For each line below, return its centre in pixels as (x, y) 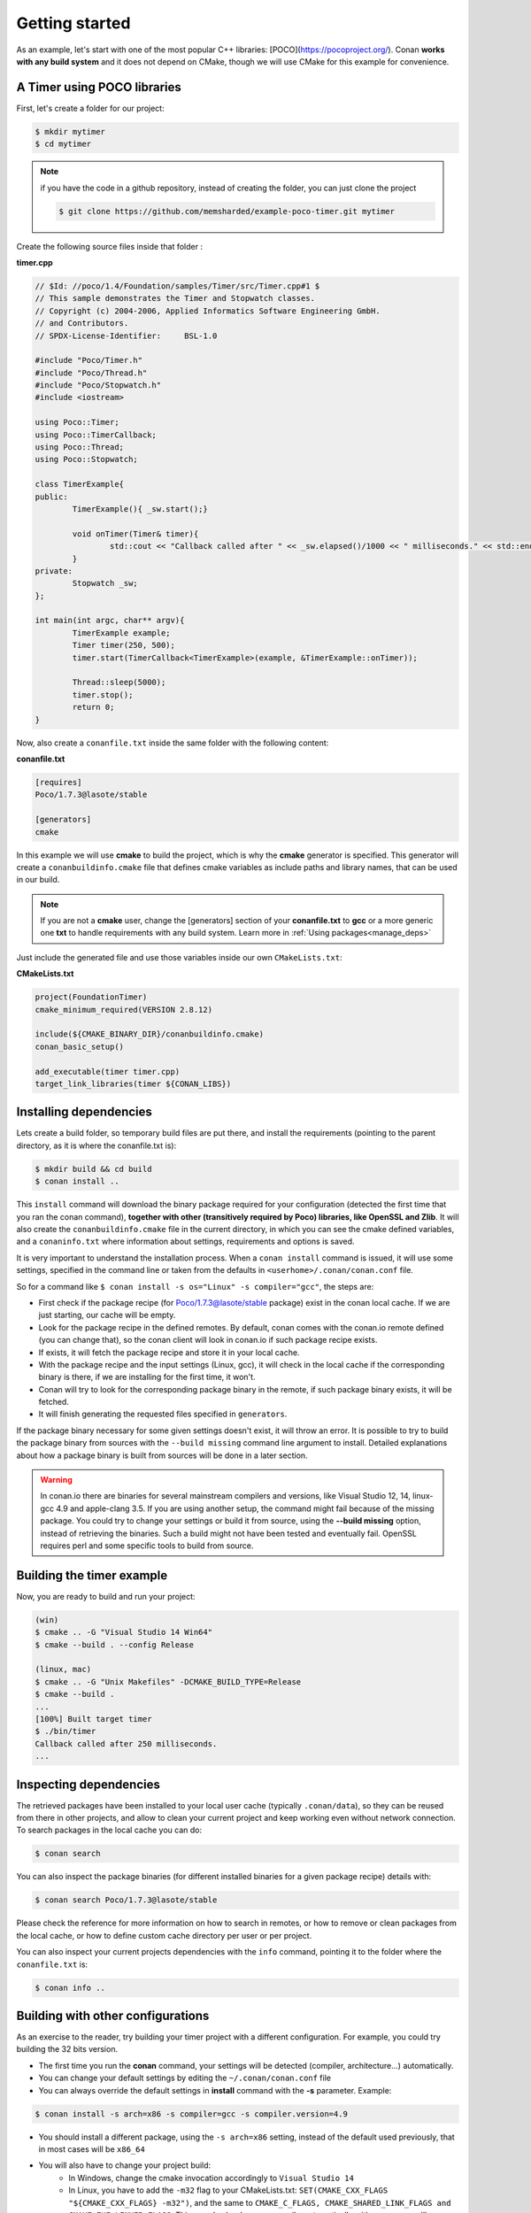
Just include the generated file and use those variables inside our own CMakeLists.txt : (179, 957)
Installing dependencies (84, 1112)
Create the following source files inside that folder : (110, 246)
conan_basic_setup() (79, 1046)
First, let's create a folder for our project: (90, 108)
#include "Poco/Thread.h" (91, 373)
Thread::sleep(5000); (119, 682)
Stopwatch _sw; (105, 583)
